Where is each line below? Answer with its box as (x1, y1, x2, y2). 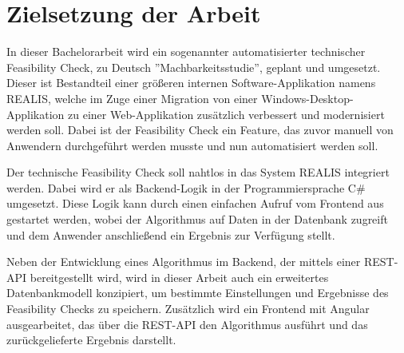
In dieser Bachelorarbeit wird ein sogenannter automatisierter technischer (6, 43, 366, 60)
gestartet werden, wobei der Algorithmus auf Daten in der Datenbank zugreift (6, 211, 388, 228)
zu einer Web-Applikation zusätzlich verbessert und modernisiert (68, 105, 385, 122)
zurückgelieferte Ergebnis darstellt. (6, 331, 176, 348)
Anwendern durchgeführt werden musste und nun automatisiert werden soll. (6, 137, 378, 153)
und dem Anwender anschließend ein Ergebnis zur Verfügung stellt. (6, 226, 335, 243)
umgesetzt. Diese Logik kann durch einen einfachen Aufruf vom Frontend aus (6, 195, 384, 212)
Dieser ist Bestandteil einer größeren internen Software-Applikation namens (6, 74, 376, 91)
